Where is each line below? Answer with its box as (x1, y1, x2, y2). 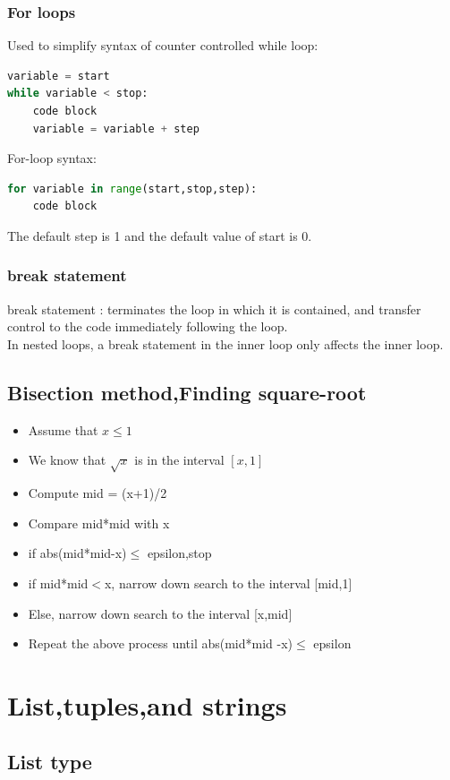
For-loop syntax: (7, 149, 97, 167)
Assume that (28, 420, 98, 439)
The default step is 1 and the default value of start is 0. (7, 226, 312, 244)
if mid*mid (28, 573, 89, 592)
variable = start (7, 69, 110, 82)
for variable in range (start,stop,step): (7, 182, 258, 195)
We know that (28, 450, 106, 469)
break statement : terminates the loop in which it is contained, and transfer (7, 299, 421, 318)
